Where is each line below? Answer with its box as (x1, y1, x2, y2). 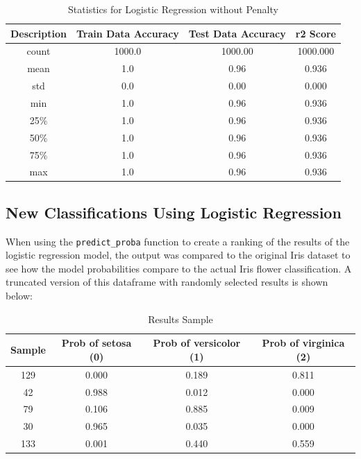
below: (6, 288, 33, 303)
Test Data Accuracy (188, 26, 286, 40)
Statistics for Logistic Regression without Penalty (68, 2, 278, 16)
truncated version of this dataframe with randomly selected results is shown (6, 275, 328, 289)
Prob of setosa (61, 336, 132, 350)
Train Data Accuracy (76, 26, 179, 40)
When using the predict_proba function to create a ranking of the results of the (6, 234, 350, 248)
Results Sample (148, 311, 213, 326)
